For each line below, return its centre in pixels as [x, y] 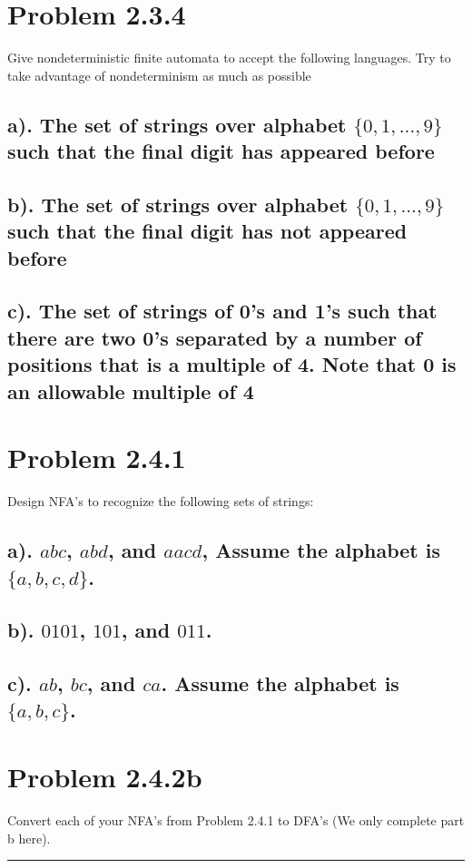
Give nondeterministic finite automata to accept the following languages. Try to [229, 58]
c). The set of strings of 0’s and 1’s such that [222, 311]
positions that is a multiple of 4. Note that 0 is [232, 364]
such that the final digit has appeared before [221, 151]
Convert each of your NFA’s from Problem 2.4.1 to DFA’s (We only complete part [236, 819]
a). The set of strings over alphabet [177, 124]
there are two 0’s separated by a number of [215, 337]
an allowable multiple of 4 [131, 390]
